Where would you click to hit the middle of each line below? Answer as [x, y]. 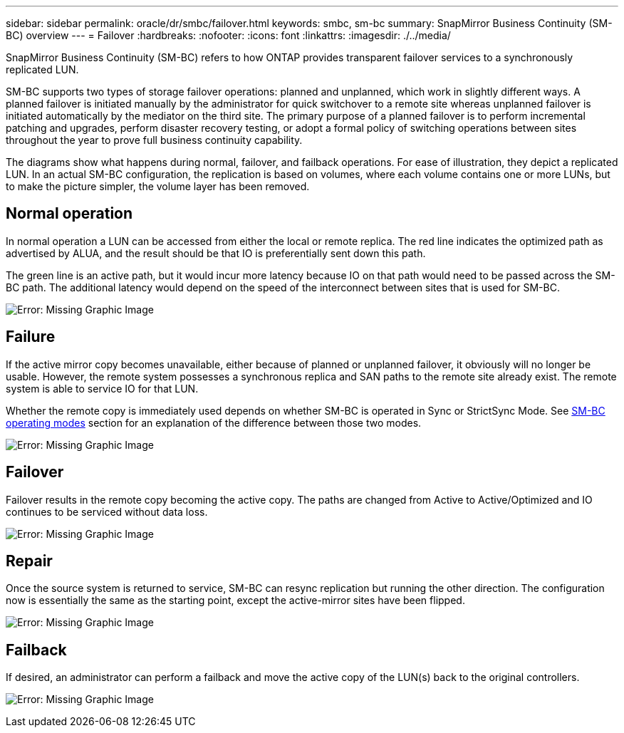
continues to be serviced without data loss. [107, 511]
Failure [31, 337]
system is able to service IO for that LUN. [102, 388]
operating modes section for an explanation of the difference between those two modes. [214, 422]
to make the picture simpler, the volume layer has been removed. [158, 186]
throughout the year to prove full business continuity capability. [154, 140]
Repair [29, 561]
